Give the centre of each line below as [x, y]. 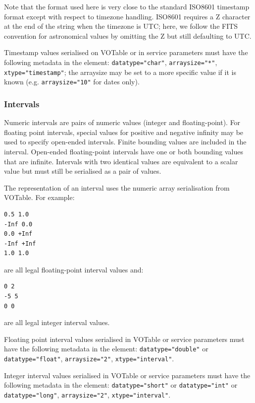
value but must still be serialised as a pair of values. [83, 171]
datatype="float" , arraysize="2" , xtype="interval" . [89, 359]
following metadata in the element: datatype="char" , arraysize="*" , [111, 62]
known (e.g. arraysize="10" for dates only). [72, 82]
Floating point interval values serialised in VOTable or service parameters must [124, 339]
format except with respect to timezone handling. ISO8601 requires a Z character [127, 16]
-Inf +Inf [20, 243]
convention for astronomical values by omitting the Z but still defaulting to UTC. [128, 35]
